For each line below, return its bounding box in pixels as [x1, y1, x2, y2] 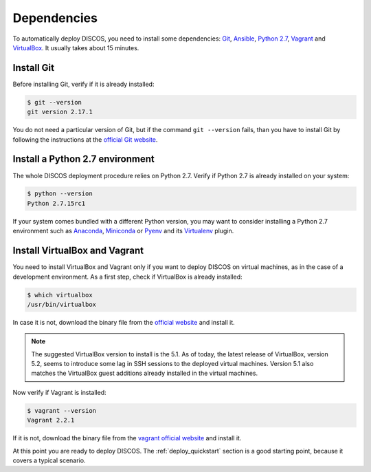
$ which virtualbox [27, 291, 93, 299]
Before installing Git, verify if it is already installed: [12, 80, 155, 88]
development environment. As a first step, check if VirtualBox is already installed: [12, 272, 243, 281]
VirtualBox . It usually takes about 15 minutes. [12, 43, 139, 52]
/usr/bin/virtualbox [27, 300, 96, 308]
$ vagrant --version [27, 407, 96, 414]
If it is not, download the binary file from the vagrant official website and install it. [12, 434, 242, 442]
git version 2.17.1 [27, 108, 93, 116]
